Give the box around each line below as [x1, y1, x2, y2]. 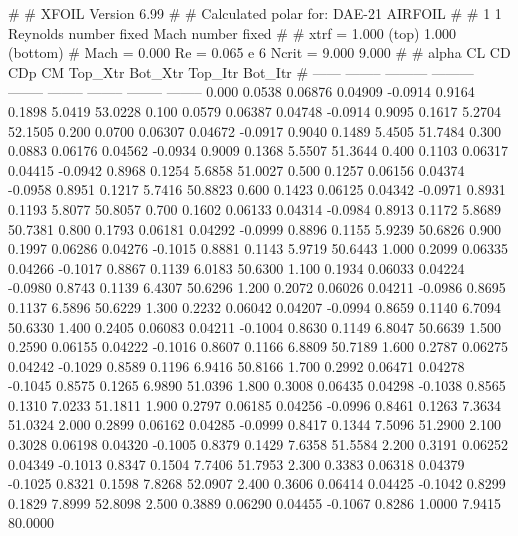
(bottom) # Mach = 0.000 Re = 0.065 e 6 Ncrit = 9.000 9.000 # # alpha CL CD [8, 42, 511, 63]
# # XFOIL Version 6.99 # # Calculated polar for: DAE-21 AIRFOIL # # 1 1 [8, 3, 502, 23]
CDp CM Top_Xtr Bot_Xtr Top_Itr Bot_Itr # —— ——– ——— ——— [8, 61, 474, 82]
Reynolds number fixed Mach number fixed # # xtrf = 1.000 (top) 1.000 [8, 22, 457, 43]
